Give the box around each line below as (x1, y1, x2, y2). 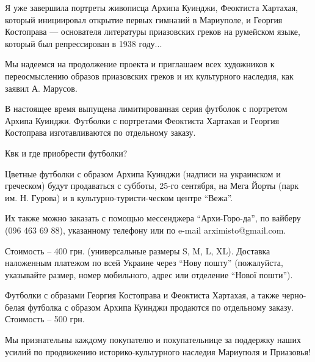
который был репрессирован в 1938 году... (5, 37, 162, 50)
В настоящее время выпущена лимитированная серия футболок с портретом (5, 102, 288, 115)
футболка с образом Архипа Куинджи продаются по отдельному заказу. (27, 300, 294, 313)
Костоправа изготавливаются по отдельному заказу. (5, 126, 196, 139)
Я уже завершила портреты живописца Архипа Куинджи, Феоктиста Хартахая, (5, 1, 299, 13)
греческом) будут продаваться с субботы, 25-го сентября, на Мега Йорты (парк (5, 179, 299, 192)
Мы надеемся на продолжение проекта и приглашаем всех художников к (5, 57, 275, 70)
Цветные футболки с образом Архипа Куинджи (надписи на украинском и (5, 167, 281, 180)
